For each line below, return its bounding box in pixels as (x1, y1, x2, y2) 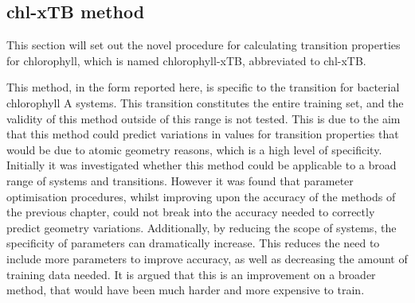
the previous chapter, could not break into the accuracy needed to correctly (6, 204, 375, 220)
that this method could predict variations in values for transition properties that (6, 126, 399, 142)
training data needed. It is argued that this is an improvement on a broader (6, 266, 376, 282)
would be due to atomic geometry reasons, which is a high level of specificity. (6, 141, 382, 157)
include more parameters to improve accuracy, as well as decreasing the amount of (6, 250, 408, 266)
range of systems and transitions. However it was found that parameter (6, 172, 354, 188)
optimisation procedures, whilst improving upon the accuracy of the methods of (6, 188, 396, 204)
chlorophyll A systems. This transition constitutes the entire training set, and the (6, 94, 404, 111)
